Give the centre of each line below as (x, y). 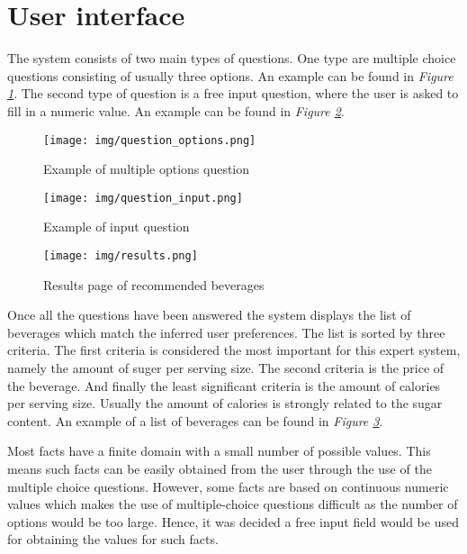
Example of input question (117, 227)
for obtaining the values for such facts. (113, 539)
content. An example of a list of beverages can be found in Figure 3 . (195, 420)
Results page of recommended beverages (154, 284)
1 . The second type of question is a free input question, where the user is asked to (233, 93)
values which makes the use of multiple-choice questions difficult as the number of (233, 504)
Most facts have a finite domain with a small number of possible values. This (219, 451)
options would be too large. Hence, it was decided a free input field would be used (233, 521)
